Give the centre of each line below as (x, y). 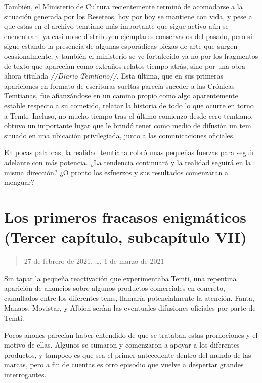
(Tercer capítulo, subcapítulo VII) (125, 237)
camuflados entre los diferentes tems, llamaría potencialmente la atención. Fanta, (129, 298)
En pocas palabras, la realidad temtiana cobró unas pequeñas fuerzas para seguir (129, 152)
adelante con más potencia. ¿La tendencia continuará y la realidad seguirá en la (128, 162)
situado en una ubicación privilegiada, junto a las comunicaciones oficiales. (120, 135)
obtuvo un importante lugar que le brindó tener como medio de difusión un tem (128, 125)
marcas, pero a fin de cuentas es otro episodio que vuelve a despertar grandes (124, 365)
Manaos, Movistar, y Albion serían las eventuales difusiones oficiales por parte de (130, 308)
